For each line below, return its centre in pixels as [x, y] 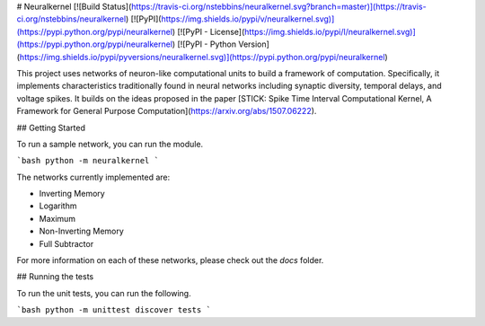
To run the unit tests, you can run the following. [104, 293]
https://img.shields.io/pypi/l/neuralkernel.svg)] [330, 31]
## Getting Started [51, 128]
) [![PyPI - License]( [208, 31]
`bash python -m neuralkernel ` [88, 161]
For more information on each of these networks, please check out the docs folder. [170, 260]
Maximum [57, 218]
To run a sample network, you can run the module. [110, 144]
